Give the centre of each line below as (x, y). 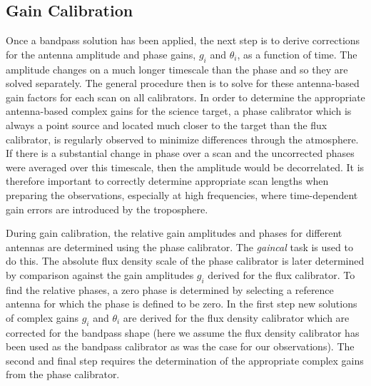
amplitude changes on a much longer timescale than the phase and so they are (177, 69)
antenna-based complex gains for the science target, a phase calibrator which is (179, 111)
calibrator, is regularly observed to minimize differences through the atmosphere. (182, 139)
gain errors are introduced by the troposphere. (107, 209)
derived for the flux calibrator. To (281, 274)
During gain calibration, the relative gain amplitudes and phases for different (174, 233)
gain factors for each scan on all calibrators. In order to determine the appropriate (185, 97)
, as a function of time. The (297, 54)
